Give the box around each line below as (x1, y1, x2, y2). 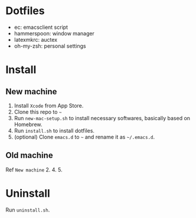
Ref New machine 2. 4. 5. (5, 166, 63, 173)
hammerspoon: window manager (14, 29, 95, 37)
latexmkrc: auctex (14, 36, 58, 43)
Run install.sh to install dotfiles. (14, 127, 95, 134)
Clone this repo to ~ (14, 108, 62, 115)
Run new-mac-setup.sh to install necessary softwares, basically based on (14, 114, 190, 121)
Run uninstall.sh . (5, 206, 50, 213)
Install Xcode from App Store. (14, 102, 84, 109)
